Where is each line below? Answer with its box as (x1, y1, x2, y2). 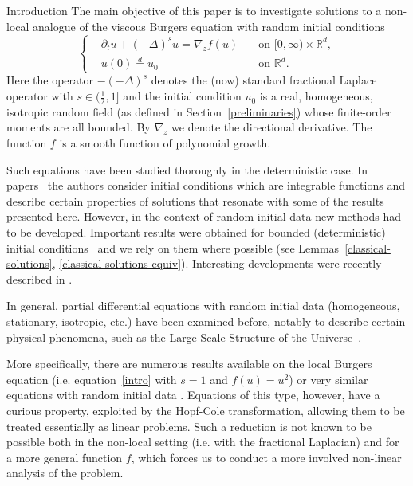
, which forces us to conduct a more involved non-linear (131, 449, 402, 465)
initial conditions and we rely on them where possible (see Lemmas (6, 239, 340, 256)
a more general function (6, 449, 123, 465)
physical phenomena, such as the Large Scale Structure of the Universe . (6, 328, 362, 345)
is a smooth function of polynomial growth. (59, 135, 271, 151)
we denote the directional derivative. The (171, 119, 372, 135)
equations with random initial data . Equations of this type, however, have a (6, 386, 380, 403)
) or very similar (289, 370, 368, 387)
